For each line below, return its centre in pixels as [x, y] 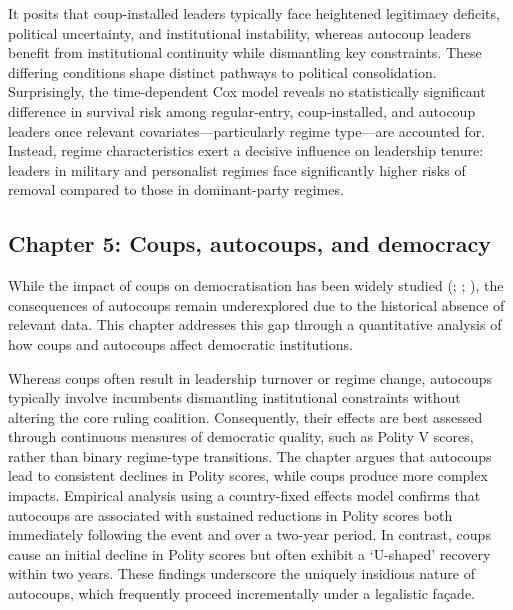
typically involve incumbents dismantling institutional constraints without [234, 397]
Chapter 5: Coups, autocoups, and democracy [250, 243]
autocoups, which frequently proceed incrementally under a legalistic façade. [241, 593]
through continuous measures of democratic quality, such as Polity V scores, [241, 436]
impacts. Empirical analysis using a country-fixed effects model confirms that [244, 495]
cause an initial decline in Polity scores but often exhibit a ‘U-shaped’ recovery [249, 553]
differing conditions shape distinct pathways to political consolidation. [222, 71]
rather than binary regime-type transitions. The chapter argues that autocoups [250, 455]
